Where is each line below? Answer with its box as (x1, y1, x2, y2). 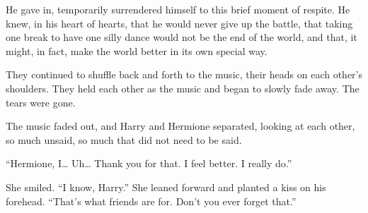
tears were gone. (6, 95, 76, 109)
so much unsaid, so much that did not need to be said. (6, 132, 242, 147)
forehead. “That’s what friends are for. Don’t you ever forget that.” (6, 193, 297, 208)
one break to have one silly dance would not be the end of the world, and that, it (6, 30, 357, 44)
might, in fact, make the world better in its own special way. (6, 43, 268, 58)
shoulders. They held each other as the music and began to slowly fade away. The (6, 80, 360, 95)
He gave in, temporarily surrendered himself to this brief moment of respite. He (6, 2, 350, 16)
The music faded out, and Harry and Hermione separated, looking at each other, (6, 118, 355, 133)
